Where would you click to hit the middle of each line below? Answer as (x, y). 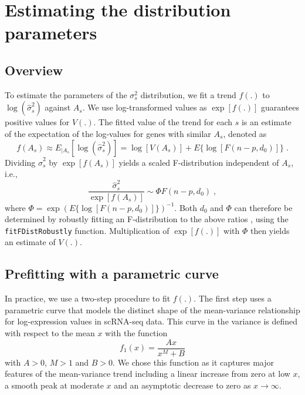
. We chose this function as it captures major (194, 362)
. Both (186, 207)
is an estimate (266, 122)
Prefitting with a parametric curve (112, 274)
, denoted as (245, 133)
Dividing (20, 162)
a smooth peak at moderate (54, 385)
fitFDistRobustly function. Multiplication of (87, 230)
